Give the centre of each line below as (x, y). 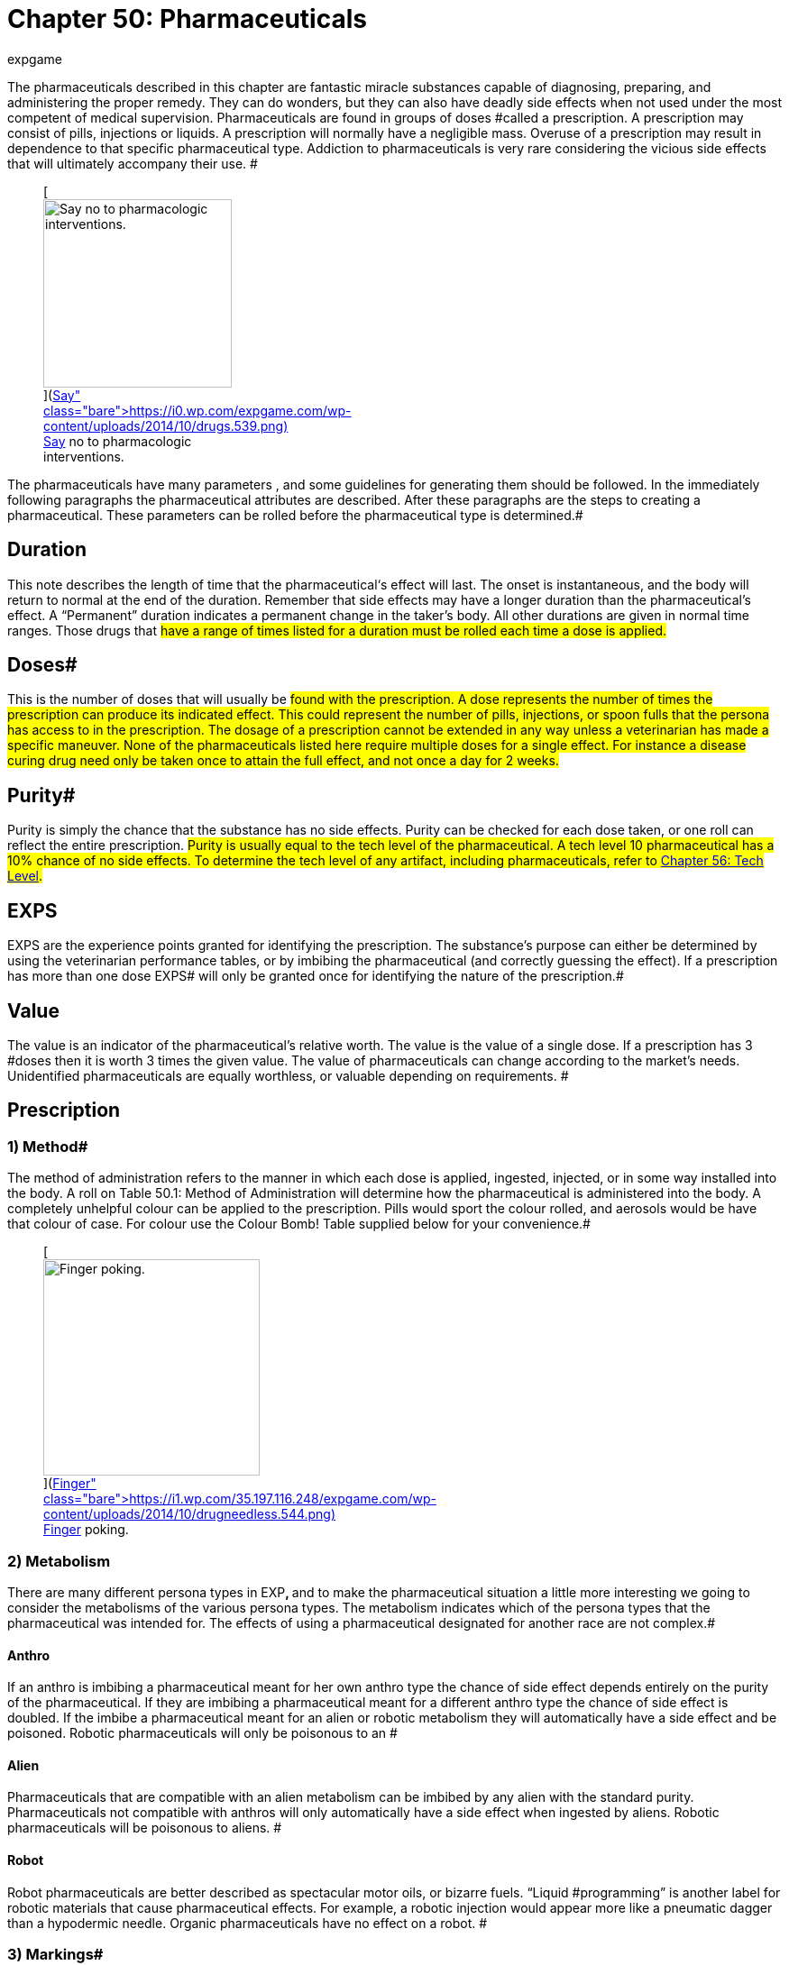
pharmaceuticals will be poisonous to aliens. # (145, 1828)
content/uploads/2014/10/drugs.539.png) (166, 425)
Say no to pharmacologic (118, 441)
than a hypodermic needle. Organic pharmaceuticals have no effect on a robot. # (248, 1923)
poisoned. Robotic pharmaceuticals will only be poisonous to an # (202, 1733)
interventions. (84, 456)
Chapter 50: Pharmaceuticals (187, 19)
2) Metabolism (59, 1561)
